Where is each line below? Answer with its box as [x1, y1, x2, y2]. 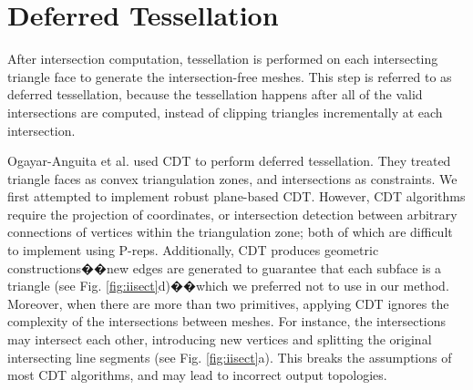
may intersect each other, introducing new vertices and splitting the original [7, 330, 432, 349]
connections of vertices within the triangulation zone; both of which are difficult [7, 222, 453, 241]
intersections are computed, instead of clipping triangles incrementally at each [7, 102, 443, 121]
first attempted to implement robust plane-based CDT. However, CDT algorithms [7, 187, 466, 206]
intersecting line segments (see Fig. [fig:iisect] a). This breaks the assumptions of [7, 347, 452, 366]
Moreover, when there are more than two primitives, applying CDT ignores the [7, 293, 449, 313]
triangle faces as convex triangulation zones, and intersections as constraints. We [7, 169, 458, 188]
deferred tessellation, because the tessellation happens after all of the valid [7, 85, 423, 104]
